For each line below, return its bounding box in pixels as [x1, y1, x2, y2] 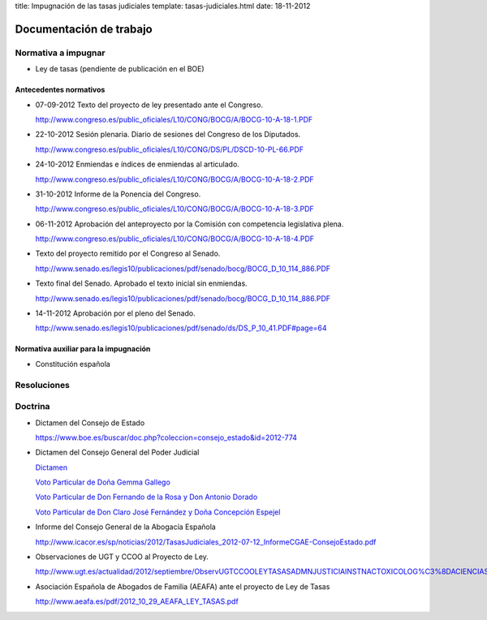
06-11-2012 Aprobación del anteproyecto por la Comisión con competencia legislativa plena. [35, 219, 344, 229]
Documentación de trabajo [15, 22, 153, 36]
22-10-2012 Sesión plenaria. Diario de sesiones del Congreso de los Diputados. [35, 130, 301, 140]
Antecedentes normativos [15, 85, 106, 95]
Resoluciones [15, 379, 71, 390]
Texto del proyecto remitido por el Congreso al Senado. [35, 248, 221, 259]
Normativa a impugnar [15, 47, 106, 58]
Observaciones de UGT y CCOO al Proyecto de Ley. [35, 552, 209, 562]
